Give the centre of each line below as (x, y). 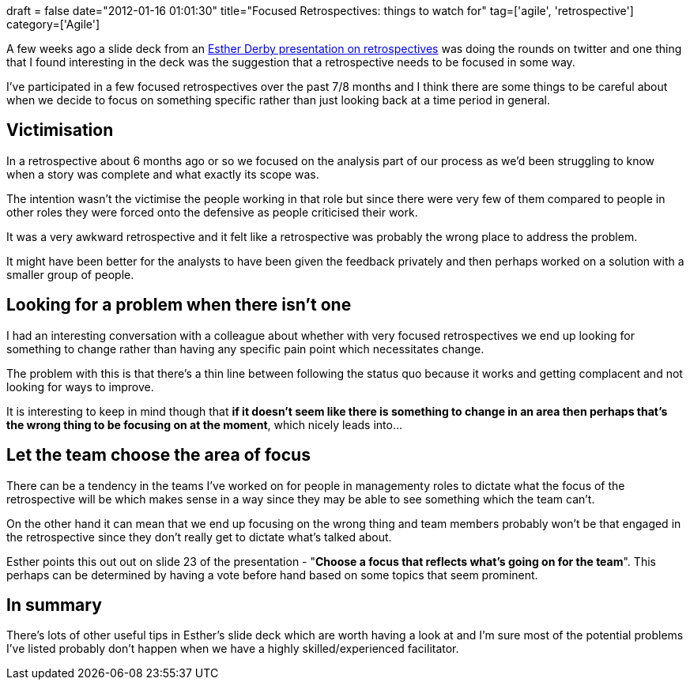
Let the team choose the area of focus (158, 455)
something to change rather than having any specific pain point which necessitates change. (245, 349)
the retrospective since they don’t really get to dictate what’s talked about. (199, 537)
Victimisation (60, 130)
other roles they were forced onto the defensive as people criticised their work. (212, 212)
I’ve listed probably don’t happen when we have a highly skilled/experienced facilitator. (233, 649)
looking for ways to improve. (80, 386)
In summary (54, 605)
